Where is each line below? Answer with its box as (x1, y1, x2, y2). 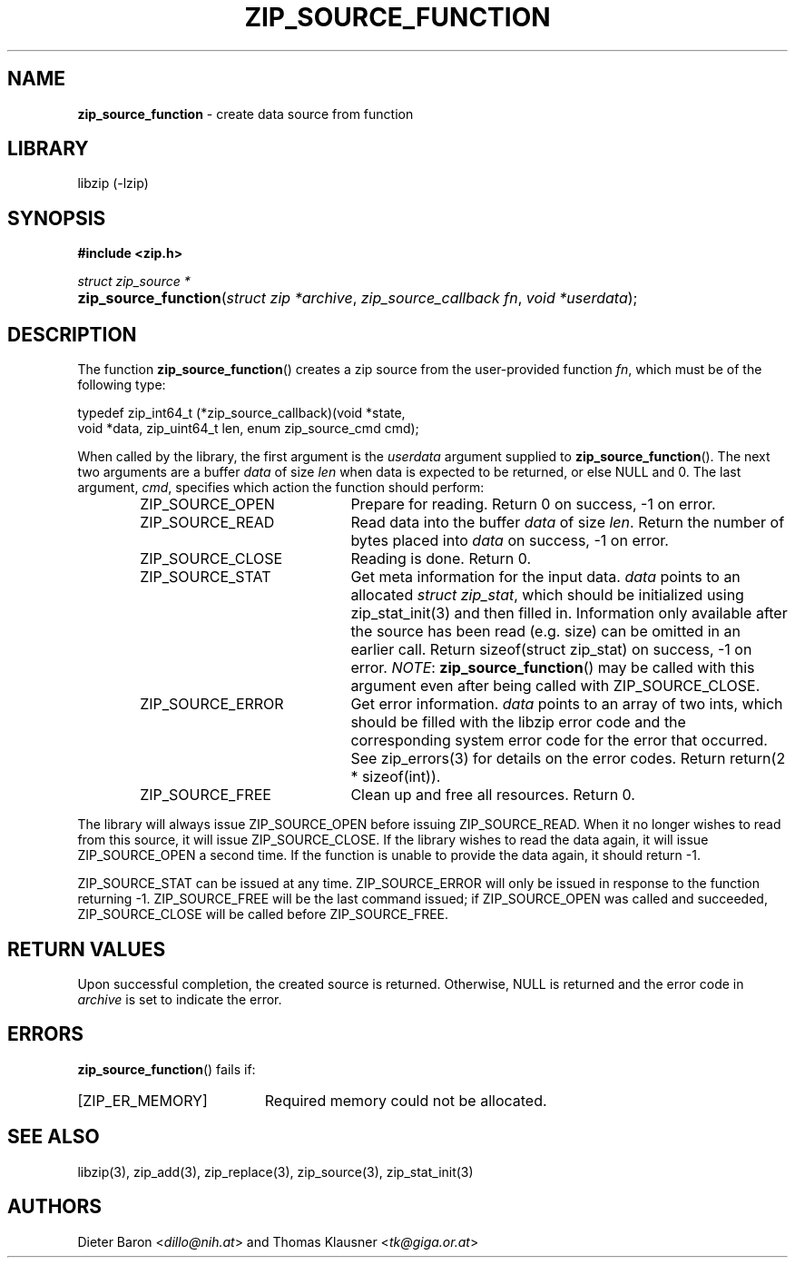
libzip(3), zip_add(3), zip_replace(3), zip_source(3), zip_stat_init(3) (77, 1163, 474, 1180)
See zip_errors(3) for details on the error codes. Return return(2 (350, 749, 786, 768)
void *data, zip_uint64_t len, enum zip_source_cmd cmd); (77, 420, 419, 437)
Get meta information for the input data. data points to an (350, 568, 741, 587)
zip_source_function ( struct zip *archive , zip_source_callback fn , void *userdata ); (77, 289, 638, 308)
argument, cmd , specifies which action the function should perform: (77, 479, 485, 496)
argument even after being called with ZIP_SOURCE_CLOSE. (350, 677, 761, 696)
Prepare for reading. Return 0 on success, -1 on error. (350, 495, 716, 514)
